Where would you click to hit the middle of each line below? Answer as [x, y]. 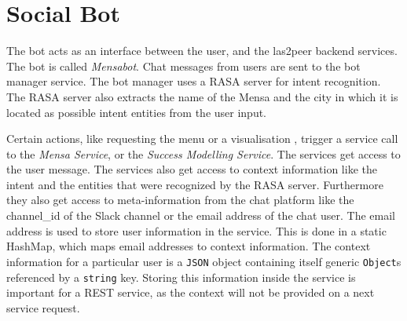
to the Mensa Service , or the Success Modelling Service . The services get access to [203, 153]
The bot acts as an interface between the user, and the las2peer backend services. [202, 51]
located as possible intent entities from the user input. [137, 112]
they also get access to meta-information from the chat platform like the [180, 200]
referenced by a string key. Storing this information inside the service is [181, 277]
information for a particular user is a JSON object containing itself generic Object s [204, 261]
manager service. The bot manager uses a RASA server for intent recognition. [194, 81]
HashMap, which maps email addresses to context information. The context [189, 246]
